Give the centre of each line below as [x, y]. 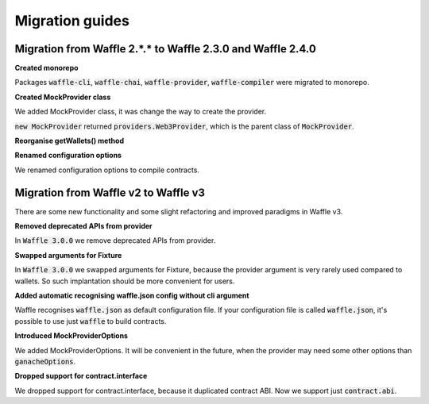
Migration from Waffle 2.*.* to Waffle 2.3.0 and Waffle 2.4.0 [166, 49]
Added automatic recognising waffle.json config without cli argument [132, 296]
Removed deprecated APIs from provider [83, 226]
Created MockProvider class [63, 97]
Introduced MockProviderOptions [71, 336]
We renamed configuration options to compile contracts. [107, 170]
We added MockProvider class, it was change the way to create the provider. [141, 112]
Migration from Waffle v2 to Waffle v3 [110, 192]
